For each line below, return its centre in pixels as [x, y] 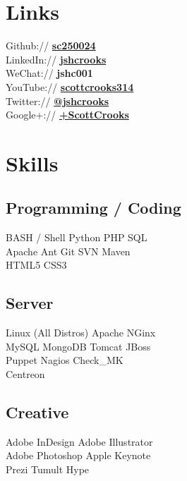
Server [30, 303]
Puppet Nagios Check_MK [65, 360]
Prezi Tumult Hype [48, 469]
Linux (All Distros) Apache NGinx [81, 333]
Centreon [25, 374]
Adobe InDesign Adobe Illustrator [79, 441]
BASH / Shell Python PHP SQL [77, 237]
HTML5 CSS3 [36, 265]
